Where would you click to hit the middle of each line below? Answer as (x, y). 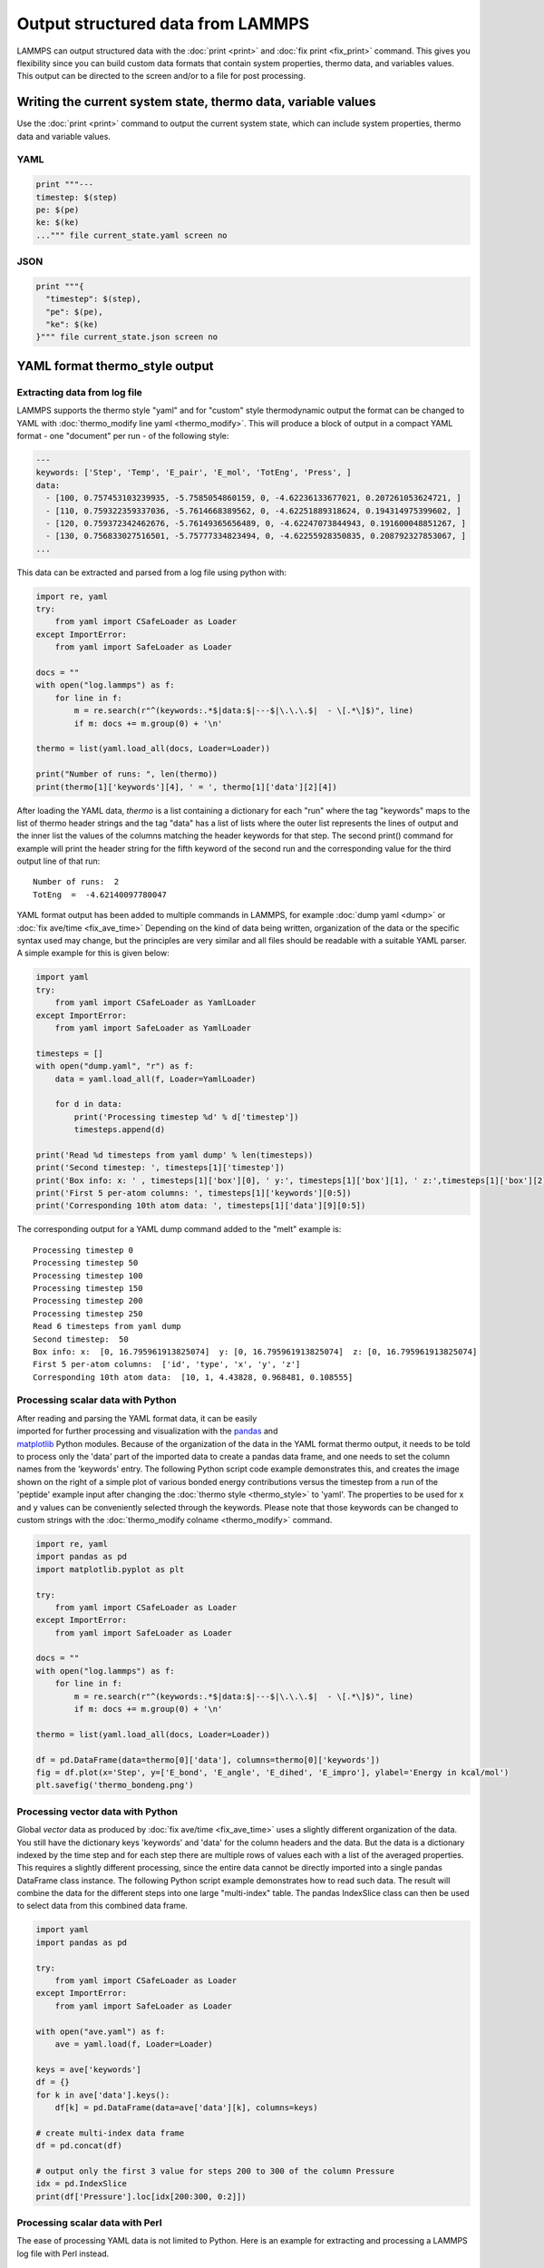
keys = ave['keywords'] (89, 2069)
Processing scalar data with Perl (89, 2223)
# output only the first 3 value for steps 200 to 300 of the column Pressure (215, 2171)
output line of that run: (58, 861)
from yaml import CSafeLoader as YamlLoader (155, 1003)
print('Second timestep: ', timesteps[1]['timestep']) (160, 1168)
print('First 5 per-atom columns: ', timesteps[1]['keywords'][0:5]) (194, 1193)
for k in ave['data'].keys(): (103, 2095)
